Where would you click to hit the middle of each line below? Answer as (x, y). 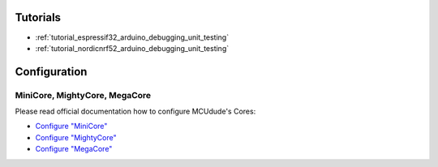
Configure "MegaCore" (74, 149)
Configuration (51, 72)
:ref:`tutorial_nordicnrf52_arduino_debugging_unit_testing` (132, 48)
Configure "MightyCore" (76, 137)
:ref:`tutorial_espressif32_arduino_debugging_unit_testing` (132, 37)
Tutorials (38, 17)
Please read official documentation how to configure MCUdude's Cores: (135, 111)
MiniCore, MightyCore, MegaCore (83, 95)
